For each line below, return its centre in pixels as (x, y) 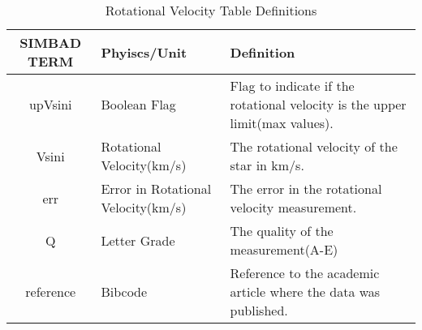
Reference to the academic (305, 273)
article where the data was (305, 291)
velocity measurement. (293, 207)
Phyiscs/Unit (144, 52)
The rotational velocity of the (314, 146)
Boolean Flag (138, 104)
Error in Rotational (156, 189)
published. (259, 310)
